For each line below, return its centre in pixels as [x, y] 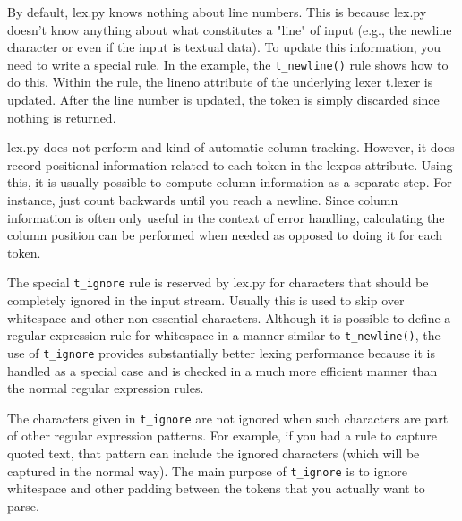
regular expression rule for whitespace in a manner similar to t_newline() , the [224, 335]
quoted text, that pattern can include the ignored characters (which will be [214, 453]
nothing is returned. [62, 117]
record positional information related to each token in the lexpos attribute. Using [230, 164]
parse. [23, 505]
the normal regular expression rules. [106, 388]
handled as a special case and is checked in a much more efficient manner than [222, 370]
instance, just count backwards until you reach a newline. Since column [203, 200]
